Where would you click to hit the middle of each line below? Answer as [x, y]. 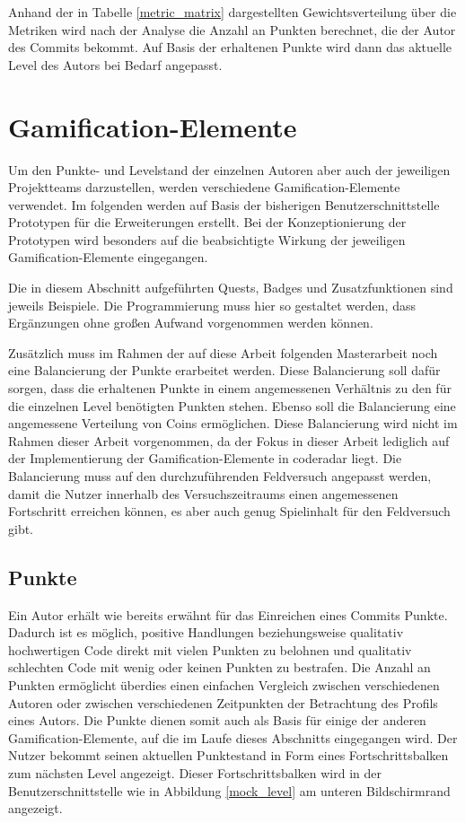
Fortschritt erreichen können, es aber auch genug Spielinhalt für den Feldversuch [229, 511]
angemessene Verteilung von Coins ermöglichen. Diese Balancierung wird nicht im [233, 423]
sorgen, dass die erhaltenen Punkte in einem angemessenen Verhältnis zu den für [230, 388]
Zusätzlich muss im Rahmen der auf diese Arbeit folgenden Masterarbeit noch [223, 352]
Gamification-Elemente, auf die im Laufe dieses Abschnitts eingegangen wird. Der [233, 737]
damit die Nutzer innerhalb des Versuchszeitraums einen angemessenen [203, 493]
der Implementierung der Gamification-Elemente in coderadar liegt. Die [205, 458]
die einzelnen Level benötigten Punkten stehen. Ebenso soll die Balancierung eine [232, 405]
